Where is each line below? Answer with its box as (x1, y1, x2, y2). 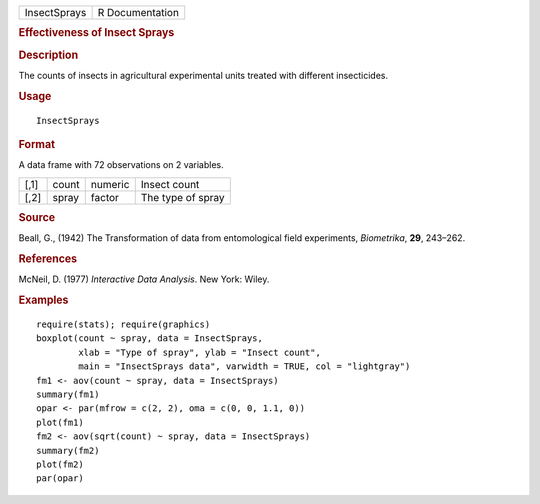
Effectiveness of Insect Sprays (18, 26, 175, 40)
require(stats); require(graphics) (36, 318, 211, 330)
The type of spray (140, 190, 225, 204)
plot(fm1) (36, 416, 84, 428)
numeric (90, 177, 130, 191)
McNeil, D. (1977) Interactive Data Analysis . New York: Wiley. (18, 273, 270, 285)
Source (18, 211, 56, 225)
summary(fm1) (36, 388, 100, 400)
